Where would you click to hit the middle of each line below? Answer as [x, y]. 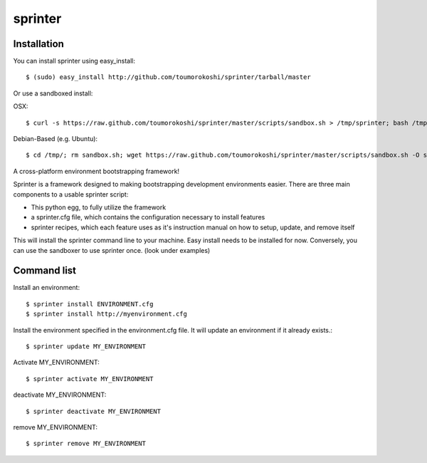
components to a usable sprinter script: [71, 194]
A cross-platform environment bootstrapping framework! [96, 171]
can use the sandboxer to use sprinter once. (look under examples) [112, 250]
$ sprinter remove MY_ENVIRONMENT [86, 444]
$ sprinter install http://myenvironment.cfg [107, 314]
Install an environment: [47, 288]
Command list [45, 271]
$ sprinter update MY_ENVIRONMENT [86, 347]
